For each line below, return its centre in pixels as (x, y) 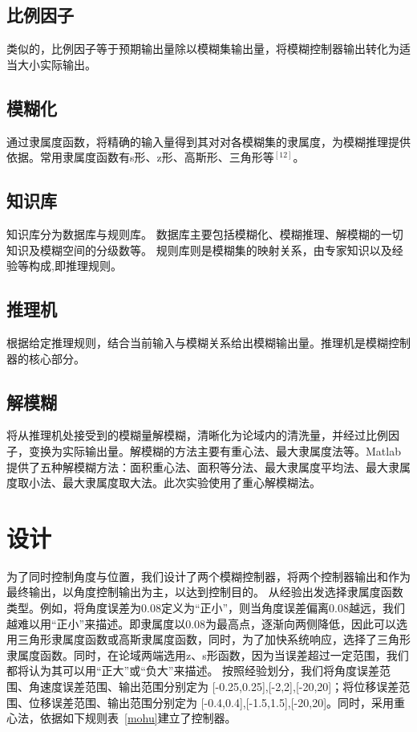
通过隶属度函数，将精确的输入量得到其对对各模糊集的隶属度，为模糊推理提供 (208, 141)
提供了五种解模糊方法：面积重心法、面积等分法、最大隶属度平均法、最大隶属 (208, 466)
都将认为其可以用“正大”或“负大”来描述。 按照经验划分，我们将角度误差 (193, 671)
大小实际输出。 (57, 64)
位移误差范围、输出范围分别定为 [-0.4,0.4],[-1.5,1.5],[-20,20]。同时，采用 (211, 702)
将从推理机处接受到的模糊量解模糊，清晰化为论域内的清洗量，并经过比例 (197, 435)
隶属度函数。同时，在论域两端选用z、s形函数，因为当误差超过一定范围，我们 (208, 654)
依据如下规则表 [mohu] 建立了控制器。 (138, 718)
